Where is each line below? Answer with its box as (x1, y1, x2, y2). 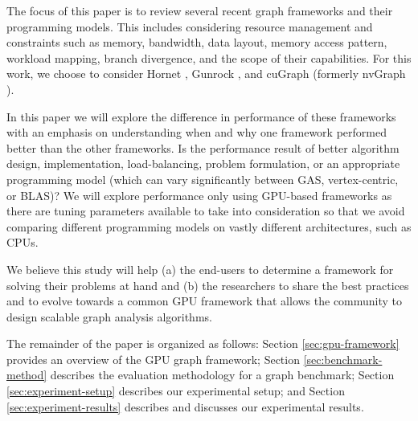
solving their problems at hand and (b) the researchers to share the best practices (6, 276, 409, 293)
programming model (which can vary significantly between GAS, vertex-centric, (6, 170, 399, 187)
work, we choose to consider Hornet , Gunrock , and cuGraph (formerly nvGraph (6, 65, 406, 82)
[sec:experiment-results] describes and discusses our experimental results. (6, 398, 364, 415)
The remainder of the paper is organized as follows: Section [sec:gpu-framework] (6, 335, 400, 352)
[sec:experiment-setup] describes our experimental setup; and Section (6, 382, 345, 399)
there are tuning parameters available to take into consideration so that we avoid (6, 202, 405, 219)
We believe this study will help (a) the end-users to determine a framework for (6, 260, 394, 277)
